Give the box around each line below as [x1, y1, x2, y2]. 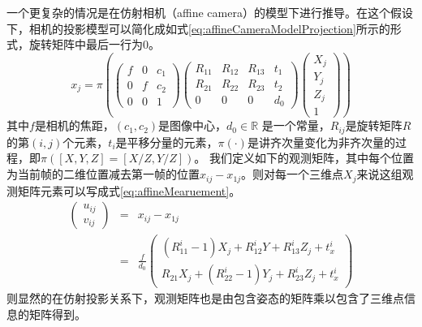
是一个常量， [261, 117, 330, 134]
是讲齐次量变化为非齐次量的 [247, 133, 395, 150]
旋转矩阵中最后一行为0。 [28, 36, 160, 53]
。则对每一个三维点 [241, 166, 344, 183]
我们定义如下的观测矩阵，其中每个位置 [209, 149, 414, 166]
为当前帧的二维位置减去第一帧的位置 [6, 166, 200, 183]
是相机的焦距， [34, 117, 114, 134]
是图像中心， [158, 117, 227, 134]
